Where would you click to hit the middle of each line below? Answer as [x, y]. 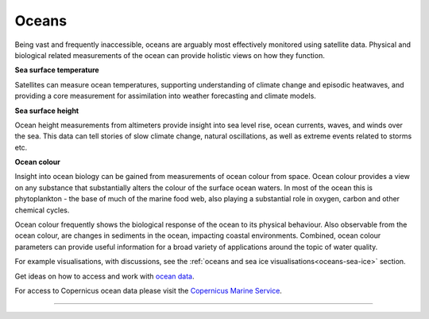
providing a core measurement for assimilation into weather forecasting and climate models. [166, 96]
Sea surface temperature [57, 70]
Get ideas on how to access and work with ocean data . [104, 276]
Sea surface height [47, 111]
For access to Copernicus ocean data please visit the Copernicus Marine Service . [148, 290]
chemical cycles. [42, 210]
